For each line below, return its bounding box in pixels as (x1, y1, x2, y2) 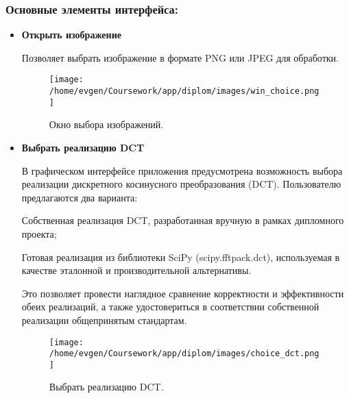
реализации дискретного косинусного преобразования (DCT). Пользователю (21, 177, 341, 191)
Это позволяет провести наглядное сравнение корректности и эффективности (21, 286, 344, 300)
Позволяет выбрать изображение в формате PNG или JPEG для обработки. (21, 50, 339, 64)
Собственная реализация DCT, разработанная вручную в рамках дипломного (21, 213, 344, 227)
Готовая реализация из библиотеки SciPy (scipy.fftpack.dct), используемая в (21, 249, 340, 264)
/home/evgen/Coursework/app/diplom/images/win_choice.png (49, 86, 320, 97)
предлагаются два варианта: (21, 190, 138, 204)
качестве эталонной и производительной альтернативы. (21, 263, 252, 277)
